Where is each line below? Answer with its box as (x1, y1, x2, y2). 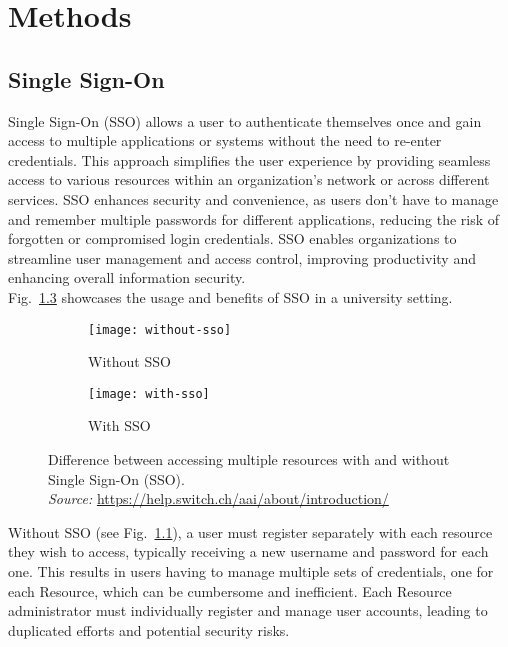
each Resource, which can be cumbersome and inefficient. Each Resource (8, 580, 452, 601)
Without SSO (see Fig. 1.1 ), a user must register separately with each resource (8, 521, 493, 542)
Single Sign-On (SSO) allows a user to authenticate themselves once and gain (8, 110, 482, 131)
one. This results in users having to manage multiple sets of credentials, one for (8, 560, 494, 581)
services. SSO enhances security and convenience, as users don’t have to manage (8, 188, 499, 209)
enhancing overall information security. (8, 267, 246, 288)
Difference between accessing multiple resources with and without (48, 449, 450, 470)
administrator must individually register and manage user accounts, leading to (8, 600, 488, 621)
